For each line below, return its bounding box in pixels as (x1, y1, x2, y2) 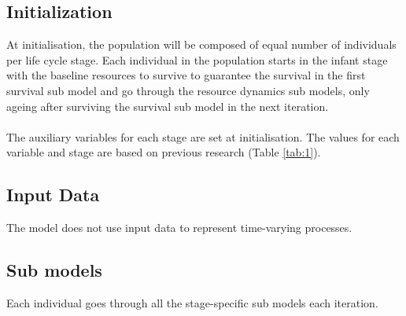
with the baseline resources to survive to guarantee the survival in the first (6, 67, 366, 83)
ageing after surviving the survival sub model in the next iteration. (6, 97, 329, 114)
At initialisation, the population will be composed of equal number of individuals (6, 36, 397, 53)
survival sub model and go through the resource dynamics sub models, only (6, 82, 370, 98)
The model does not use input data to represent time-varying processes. (6, 219, 352, 236)
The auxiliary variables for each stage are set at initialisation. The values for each (6, 128, 400, 145)
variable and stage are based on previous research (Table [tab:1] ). (6, 144, 321, 160)
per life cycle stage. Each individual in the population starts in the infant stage (6, 51, 388, 68)
